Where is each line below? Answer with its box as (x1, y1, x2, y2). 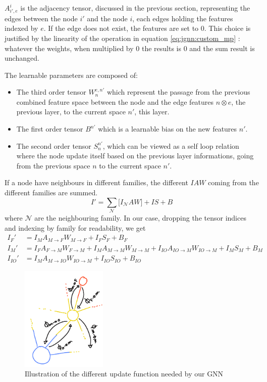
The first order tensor (16, 123, 83, 134)
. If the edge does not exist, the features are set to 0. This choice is (43, 23, 251, 33)
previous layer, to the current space (16, 106, 126, 117)
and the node (87, 13, 128, 23)
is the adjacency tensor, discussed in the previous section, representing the (20, 3, 250, 13)
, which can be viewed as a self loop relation (102, 140, 239, 151)
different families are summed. (5, 187, 98, 198)
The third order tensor (16, 87, 86, 97)
